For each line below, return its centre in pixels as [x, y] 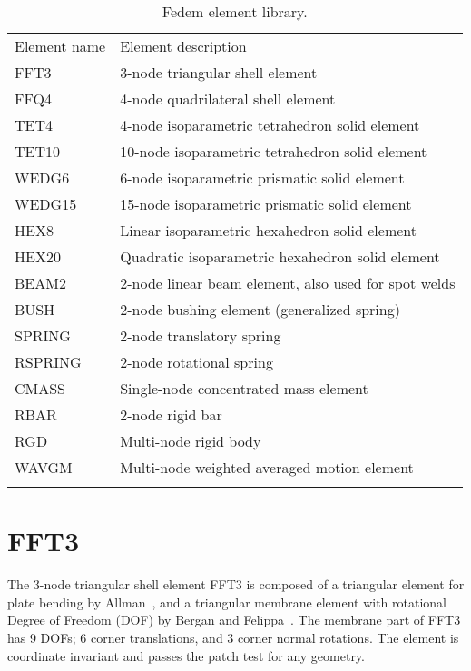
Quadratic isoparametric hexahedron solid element [280, 257]
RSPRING [48, 362]
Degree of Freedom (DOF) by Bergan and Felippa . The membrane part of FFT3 [234, 620]
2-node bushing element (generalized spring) [260, 309]
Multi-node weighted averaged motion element [267, 467]
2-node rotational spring [196, 362]
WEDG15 [46, 204]
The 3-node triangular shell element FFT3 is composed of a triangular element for [236, 584]
